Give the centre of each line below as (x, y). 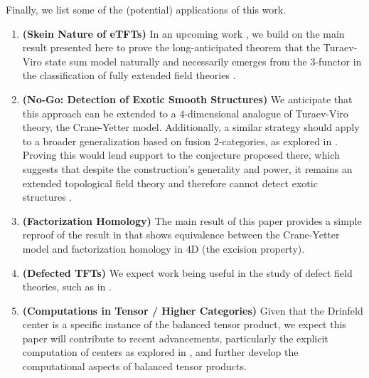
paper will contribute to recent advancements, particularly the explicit (175, 338)
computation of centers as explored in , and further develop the (160, 352)
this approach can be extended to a (99, 113)
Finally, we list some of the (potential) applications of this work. (146, 9)
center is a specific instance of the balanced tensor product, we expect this (184, 324)
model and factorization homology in (103, 248)
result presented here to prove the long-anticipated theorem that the (171, 47)
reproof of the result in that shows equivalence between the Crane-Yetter (181, 235)
